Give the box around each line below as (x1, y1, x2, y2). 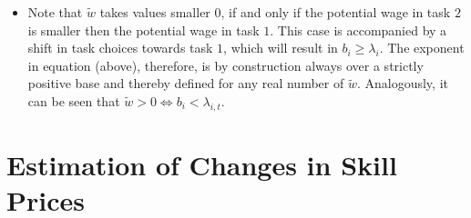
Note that (27, 3, 83, 21)
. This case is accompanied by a (270, 20, 447, 39)
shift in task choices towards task (27, 38, 213, 57)
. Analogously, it (356, 74, 448, 93)
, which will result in (223, 38, 338, 57)
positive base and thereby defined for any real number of (27, 74, 344, 93)
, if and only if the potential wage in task (220, 3, 451, 21)
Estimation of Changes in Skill (6, 145, 397, 183)
